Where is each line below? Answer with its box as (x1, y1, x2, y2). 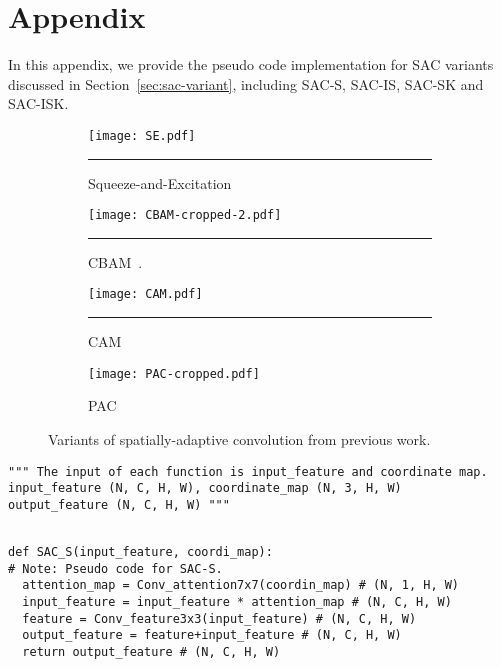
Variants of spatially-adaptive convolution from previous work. (48, 428, 431, 449)
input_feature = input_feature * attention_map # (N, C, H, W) (22, 595, 452, 610)
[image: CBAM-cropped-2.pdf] (88, 208, 282, 223)
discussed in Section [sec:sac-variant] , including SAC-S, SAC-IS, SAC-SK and (8, 73, 484, 94)
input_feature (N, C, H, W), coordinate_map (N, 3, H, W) (8, 481, 402, 496)
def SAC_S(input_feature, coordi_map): (8, 545, 273, 560)
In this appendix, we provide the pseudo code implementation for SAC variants (8, 54, 494, 75)
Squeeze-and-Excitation (88, 172, 232, 193)
